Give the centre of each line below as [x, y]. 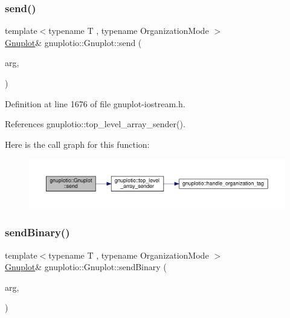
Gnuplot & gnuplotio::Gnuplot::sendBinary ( [86, 267]
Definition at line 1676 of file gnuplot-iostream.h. [95, 103]
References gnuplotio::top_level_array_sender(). [95, 124]
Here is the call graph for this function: [77, 144]
